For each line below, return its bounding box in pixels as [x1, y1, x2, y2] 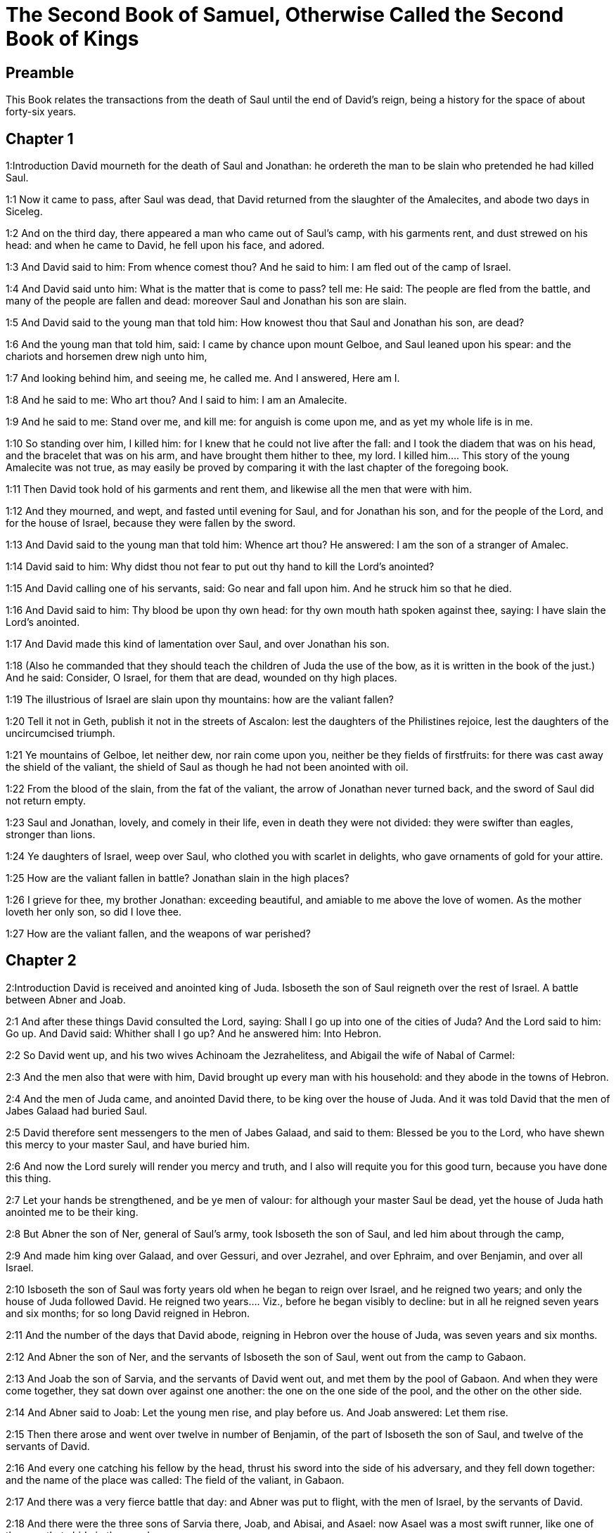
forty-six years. [6, 105, 77, 118]
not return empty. [6, 795, 86, 807]
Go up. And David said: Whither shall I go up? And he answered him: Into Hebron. [6, 1027, 382, 1039]
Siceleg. [6, 205, 43, 218]
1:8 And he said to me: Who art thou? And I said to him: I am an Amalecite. [6, 394, 347, 406]
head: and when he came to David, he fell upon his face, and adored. [6, 239, 325, 252]
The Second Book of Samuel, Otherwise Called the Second [6, 3, 564, 27]
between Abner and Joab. [6, 993, 126, 1006]
